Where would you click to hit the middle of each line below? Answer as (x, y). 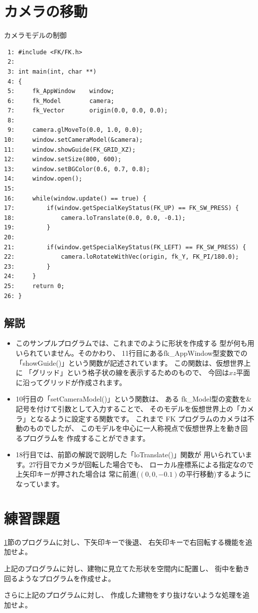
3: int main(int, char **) (52, 71)
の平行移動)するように (215, 474)
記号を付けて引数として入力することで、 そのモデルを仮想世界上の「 (128, 408)
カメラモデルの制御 (35, 35)
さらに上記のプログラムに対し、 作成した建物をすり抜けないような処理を (123, 595)
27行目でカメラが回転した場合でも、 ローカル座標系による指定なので (141, 464)
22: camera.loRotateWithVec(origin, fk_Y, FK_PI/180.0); (122, 257)
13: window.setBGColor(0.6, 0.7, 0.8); (77, 169)
